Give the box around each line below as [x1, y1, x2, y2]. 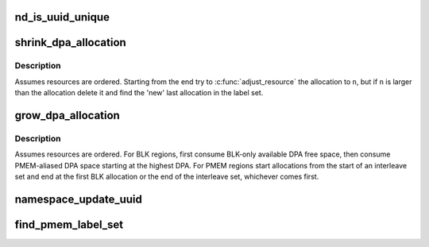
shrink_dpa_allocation [14, 36, 126, 49]
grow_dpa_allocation [14, 108, 121, 122]
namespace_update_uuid [14, 192, 143, 206]
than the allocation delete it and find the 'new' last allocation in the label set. [14, 88, 264, 98]
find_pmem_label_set [14, 218, 124, 231]
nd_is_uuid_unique [14, 10, 110, 24]
